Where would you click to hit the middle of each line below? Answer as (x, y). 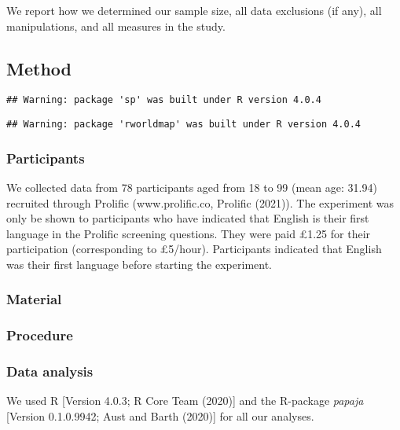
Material (34, 299)
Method (39, 68)
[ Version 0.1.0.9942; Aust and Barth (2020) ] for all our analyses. (160, 415)
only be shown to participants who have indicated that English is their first (188, 218)
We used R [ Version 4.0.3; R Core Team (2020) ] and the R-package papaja (185, 401)
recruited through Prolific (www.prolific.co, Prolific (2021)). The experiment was (200, 202)
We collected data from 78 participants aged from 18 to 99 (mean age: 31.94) (192, 187)
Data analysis (50, 371)
